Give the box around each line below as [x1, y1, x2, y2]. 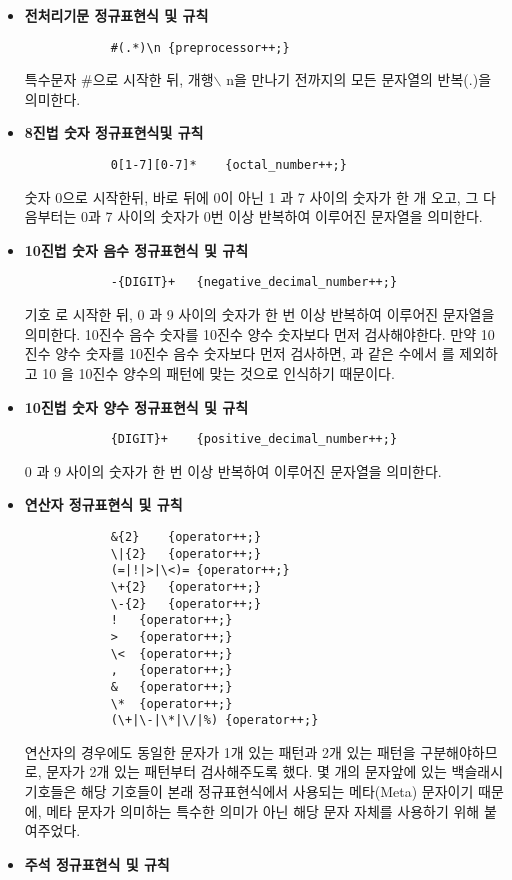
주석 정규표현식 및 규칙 [24, 853, 170, 874]
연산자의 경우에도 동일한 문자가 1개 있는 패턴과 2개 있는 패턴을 [24, 741, 416, 762]
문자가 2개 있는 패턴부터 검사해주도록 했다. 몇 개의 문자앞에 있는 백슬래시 [46, 761, 504, 782]
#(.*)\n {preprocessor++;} [110, 40, 290, 55]
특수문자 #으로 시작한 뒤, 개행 [24, 69, 214, 90]
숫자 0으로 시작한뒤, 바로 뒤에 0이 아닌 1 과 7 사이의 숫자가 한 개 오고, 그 [24, 186, 479, 207]
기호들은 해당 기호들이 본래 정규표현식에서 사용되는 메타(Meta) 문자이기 [24, 781, 474, 801]
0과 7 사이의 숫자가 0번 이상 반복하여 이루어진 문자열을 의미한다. [80, 206, 483, 227]
